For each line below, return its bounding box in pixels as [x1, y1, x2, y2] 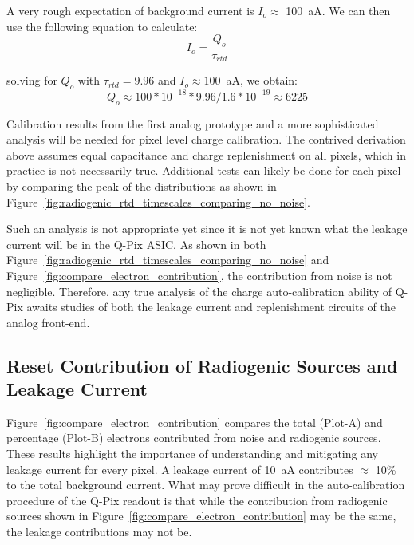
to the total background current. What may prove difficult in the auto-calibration [6, 476, 405, 493]
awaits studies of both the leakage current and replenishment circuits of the [26, 298, 396, 315]
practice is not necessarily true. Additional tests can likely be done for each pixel [6, 162, 401, 179]
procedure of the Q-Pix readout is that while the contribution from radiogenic [6, 492, 388, 508]
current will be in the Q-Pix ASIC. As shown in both [6, 235, 266, 252]
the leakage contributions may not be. [6, 523, 192, 540]
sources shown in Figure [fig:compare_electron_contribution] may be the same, [6, 507, 396, 524]
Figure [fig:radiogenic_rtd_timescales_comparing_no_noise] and [6, 251, 329, 268]
